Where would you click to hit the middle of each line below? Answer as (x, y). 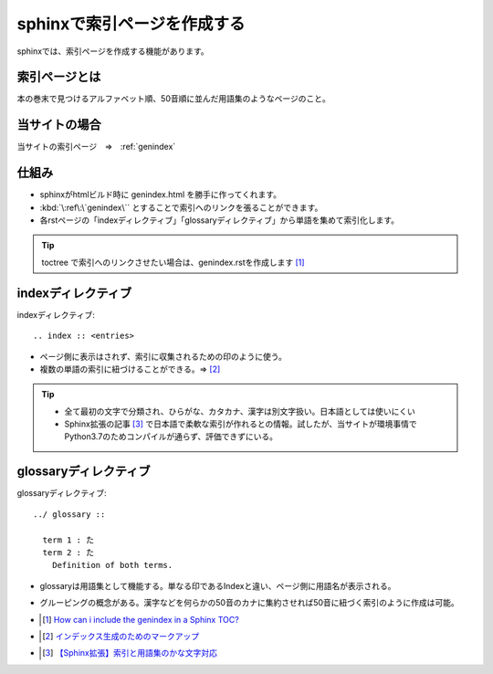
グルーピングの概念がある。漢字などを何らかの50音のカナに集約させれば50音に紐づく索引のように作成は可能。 (250, 603)
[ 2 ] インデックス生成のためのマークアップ (121, 636)
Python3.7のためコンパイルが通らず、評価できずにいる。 (171, 437)
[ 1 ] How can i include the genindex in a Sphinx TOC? (141, 619)
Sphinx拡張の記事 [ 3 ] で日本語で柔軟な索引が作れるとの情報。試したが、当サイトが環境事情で (241, 424)
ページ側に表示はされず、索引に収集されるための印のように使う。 (163, 356)
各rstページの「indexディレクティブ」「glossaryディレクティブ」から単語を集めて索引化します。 (220, 220)
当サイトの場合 (59, 125)
